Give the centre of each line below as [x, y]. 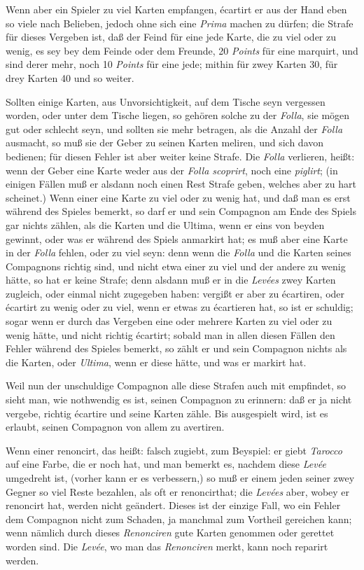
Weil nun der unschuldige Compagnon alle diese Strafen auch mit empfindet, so [176, 385]
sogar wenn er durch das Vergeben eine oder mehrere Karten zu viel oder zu [169, 321]
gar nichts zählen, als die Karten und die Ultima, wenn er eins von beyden [165, 224]
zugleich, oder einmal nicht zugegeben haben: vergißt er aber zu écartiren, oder [175, 293]
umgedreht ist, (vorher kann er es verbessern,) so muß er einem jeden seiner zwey [180, 478]
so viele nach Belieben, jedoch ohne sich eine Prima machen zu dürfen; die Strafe [180, 23]
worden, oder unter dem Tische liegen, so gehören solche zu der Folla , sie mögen [178, 115]
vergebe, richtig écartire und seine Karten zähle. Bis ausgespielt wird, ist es [167, 413]
